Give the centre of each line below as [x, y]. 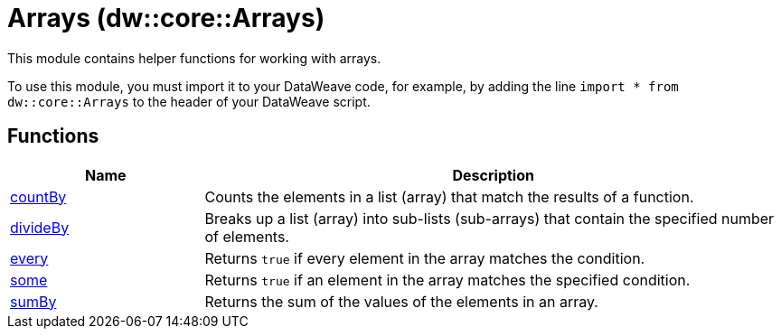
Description [493, 175]
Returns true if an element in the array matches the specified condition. [447, 280]
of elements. [247, 236]
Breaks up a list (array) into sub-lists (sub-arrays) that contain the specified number [489, 218]
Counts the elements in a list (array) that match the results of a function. [449, 196]
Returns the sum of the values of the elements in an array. [401, 301]
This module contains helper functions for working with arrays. [194, 58]
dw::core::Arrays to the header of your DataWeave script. [189, 101]
